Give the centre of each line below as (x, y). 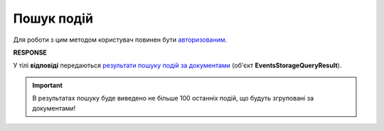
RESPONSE (30, 52)
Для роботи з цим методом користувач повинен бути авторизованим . (120, 40)
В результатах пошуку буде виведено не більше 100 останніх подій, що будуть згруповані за (173, 98)
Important (48, 85)
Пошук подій (53, 18)
